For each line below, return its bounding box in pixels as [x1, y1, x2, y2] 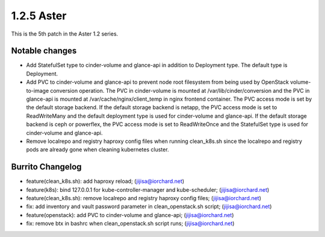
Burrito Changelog [11, 162, 82, 172]
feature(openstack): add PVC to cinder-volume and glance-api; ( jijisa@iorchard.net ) [26, 211, 234, 218]
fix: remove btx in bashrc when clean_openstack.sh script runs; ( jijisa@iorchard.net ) [26, 220, 235, 227]
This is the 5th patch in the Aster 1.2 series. [11, 30, 119, 37]
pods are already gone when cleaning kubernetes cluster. [26, 146, 169, 153]
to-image [26, 87, 49, 94]
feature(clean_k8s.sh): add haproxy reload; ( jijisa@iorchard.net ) [26, 178, 185, 185]
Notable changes [11, 46, 77, 56]
